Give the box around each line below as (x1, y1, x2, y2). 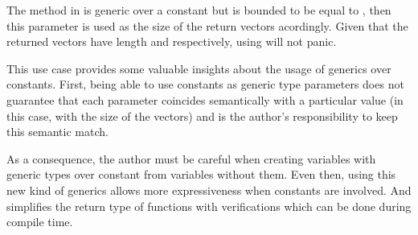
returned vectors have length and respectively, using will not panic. (6, 33, 337, 50)
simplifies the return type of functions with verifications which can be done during (6, 197, 412, 214)
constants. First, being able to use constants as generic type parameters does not (6, 76, 404, 93)
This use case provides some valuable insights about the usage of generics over (6, 60, 391, 76)
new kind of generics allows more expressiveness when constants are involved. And (6, 181, 412, 198)
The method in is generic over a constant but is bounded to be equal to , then (6, 2, 391, 18)
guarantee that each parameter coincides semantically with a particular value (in (6, 91, 404, 108)
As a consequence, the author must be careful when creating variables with (6, 150, 376, 167)
